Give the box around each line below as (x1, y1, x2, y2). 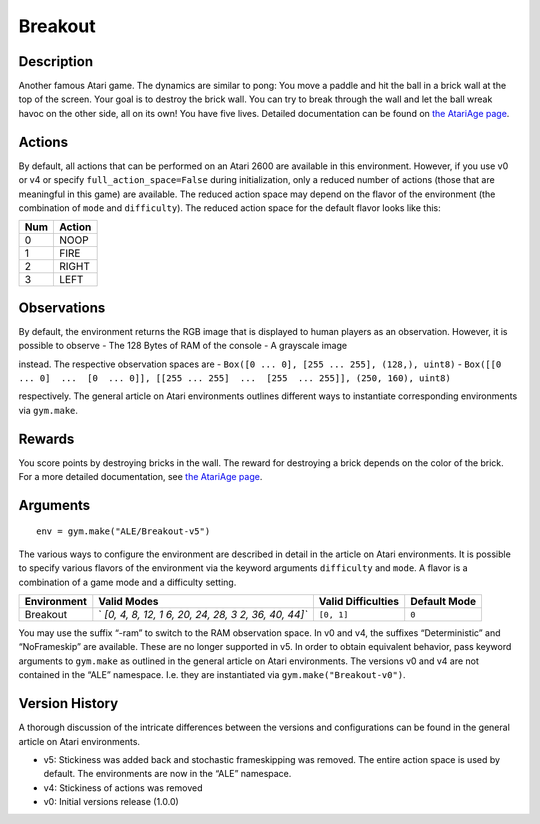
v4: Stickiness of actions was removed (43, 781, 203, 794)
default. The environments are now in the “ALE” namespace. (43, 768, 292, 780)
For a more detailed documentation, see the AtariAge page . (18, 471, 263, 483)
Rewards (18, 430, 75, 447)
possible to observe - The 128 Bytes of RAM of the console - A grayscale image (18, 340, 348, 352)
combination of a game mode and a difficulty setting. (18, 576, 237, 588)
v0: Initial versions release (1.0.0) (43, 796, 179, 808)
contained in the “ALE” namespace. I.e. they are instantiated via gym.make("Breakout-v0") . (18, 669, 406, 681)
